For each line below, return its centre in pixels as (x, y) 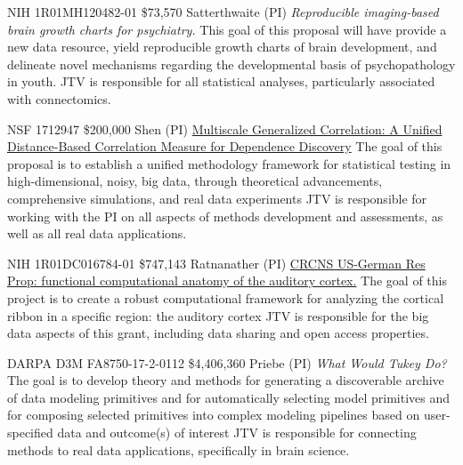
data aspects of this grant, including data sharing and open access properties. (218, 333)
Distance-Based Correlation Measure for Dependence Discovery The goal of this (225, 146)
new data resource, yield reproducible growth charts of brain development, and (222, 47)
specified (30, 433)
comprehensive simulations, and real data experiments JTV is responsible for (217, 198)
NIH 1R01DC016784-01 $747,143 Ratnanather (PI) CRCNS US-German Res (216, 263)
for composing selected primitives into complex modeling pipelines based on (214, 415)
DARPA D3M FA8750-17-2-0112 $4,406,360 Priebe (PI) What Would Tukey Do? (227, 362)
